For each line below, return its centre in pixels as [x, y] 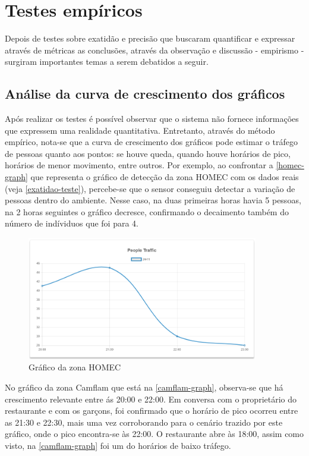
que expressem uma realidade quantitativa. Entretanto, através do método [140, 130]
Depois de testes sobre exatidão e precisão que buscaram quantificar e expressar [150, 38]
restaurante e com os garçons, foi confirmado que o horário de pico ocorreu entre [152, 411]
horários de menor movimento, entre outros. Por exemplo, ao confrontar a [139, 165]
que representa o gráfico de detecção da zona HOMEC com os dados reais [165, 177]
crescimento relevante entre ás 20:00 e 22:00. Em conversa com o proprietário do [151, 399]
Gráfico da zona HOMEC [75, 367]
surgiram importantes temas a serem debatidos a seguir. [107, 62]
